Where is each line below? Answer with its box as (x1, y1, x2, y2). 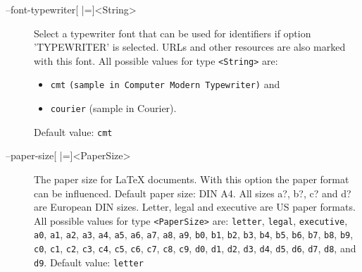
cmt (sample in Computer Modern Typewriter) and (50, 77, 280, 92)
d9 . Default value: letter (34, 254, 144, 269)
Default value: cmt (34, 124, 113, 139)
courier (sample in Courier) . (50, 101, 177, 116)
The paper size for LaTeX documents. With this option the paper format (34, 172, 349, 186)
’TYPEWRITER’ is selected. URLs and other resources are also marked (34, 39, 346, 54)
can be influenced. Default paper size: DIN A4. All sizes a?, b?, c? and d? (34, 185, 351, 200)
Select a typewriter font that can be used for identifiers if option (34, 25, 311, 40)
